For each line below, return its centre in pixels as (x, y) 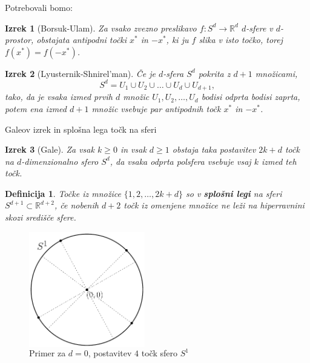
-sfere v (259, 28)
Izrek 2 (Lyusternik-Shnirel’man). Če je (81, 73)
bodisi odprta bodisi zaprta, (251, 97)
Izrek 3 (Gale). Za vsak (50, 149)
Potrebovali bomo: (39, 7)
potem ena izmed (36, 108)
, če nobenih (76, 205)
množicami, (276, 73)
